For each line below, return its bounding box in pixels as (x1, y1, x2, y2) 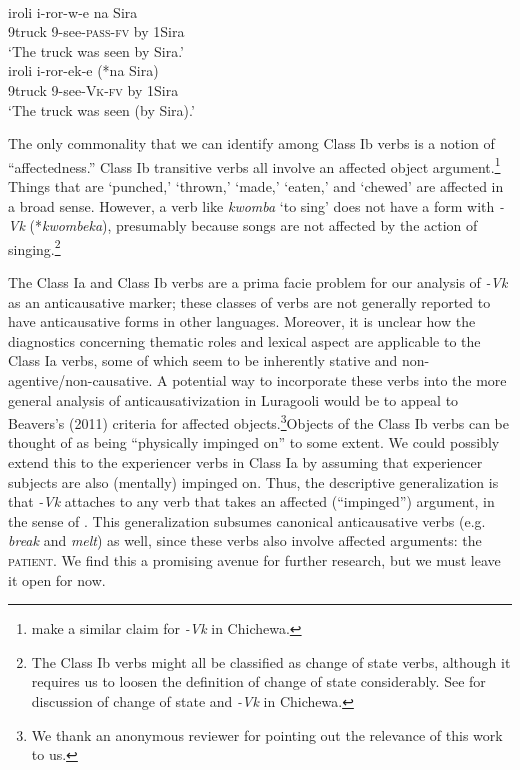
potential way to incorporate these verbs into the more (172, 370, 507, 390)
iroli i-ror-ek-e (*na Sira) (8, 60, 159, 81)
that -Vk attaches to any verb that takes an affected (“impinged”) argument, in (8, 491, 495, 512)
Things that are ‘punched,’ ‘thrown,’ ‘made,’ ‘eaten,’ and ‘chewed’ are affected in (8, 176, 504, 196)
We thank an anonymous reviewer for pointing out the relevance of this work (31, 724, 503, 745)
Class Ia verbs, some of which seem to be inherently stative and (8, 350, 398, 371)
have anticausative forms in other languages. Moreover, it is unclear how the (8, 311, 476, 332)
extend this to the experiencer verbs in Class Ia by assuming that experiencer (8, 452, 483, 473)
